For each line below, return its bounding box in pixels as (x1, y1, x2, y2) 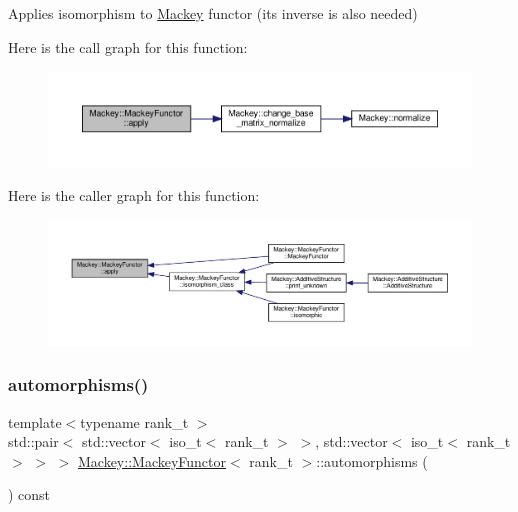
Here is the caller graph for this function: (8, 184, 260, 205)
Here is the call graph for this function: (8, 36, 248, 57)
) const (8, 484, 51, 505)
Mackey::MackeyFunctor (77, 450, 227, 471)
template (8, 411, 62, 432)
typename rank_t (80, 411, 189, 432)
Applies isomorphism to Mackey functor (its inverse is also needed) (8, 3, 418, 23)
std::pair (8, 431, 59, 452)
